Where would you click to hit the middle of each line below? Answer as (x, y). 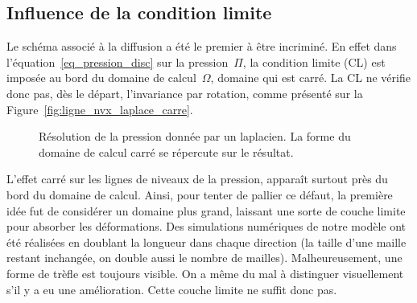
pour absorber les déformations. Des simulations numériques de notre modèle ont (206, 226)
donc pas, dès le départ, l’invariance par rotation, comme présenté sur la (185, 93)
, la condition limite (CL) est (314, 61)
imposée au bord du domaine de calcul (101, 78)
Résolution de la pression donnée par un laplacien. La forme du (195, 136)
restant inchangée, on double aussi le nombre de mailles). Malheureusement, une (204, 258)
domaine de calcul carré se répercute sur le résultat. (166, 151)
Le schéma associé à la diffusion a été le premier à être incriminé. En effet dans (202, 46)
